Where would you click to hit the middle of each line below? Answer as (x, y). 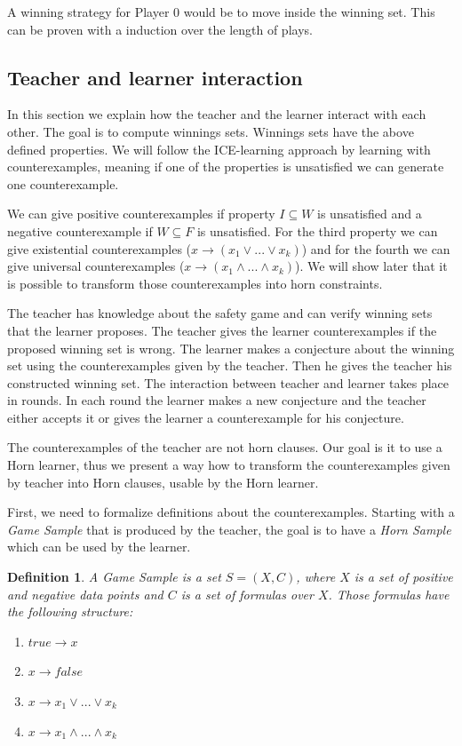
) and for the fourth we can (376, 248)
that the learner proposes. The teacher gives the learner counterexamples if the (222, 330)
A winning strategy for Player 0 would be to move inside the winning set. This (221, 12)
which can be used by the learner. (99, 547)
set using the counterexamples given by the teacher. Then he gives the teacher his (230, 365)
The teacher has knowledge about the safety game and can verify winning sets (220, 313)
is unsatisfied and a (370, 214)
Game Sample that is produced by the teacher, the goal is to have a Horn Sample (229, 529)
